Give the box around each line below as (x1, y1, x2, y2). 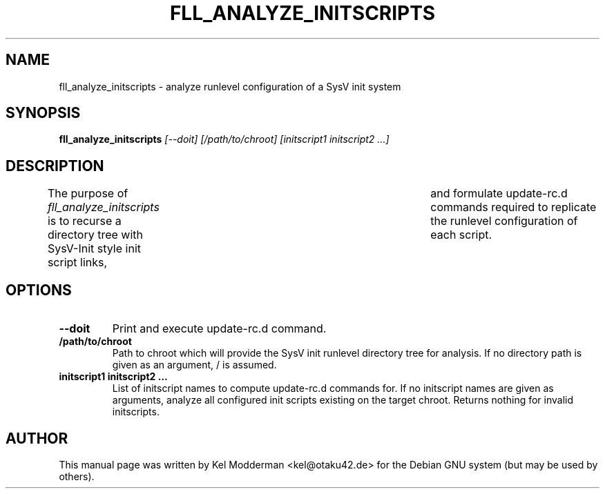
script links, (47, 255, 108, 270)
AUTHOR (6, 429, 68, 447)
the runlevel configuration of (430, 214, 578, 228)
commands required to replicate (430, 200, 597, 215)
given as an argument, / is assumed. (112, 359, 277, 371)
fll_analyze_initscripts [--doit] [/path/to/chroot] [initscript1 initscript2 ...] (59, 133, 390, 146)
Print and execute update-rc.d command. (112, 322, 327, 336)
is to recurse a (47, 214, 122, 228)
